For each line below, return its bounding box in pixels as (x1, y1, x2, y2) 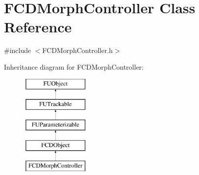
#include (4, 45, 31, 55)
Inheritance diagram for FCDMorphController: (4, 61, 144, 72)
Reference (4, 17, 72, 37)
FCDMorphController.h (42, 45, 113, 55)
